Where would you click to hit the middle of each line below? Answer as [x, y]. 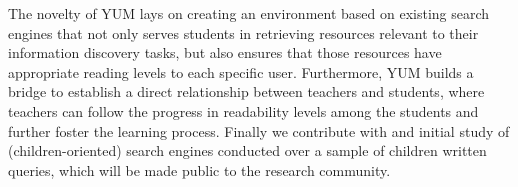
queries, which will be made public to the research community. [199, 169]
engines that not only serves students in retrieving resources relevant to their [243, 32]
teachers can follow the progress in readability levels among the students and [243, 110]
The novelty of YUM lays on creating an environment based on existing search [249, 13]
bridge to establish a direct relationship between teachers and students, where [246, 91]
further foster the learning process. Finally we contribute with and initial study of [259, 130]
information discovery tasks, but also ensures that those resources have [225, 52]
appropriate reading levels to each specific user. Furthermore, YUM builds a [241, 71]
